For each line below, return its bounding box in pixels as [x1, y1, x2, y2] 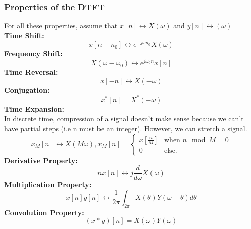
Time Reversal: [4, 67, 58, 78]
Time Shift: [4, 30, 44, 40]
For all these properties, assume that [4, 20, 118, 31]
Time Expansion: [4, 103, 64, 114]
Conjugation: [4, 84, 50, 95]
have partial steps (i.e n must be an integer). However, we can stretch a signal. [4, 123, 247, 134]
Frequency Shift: [4, 48, 63, 59]
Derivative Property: [4, 155, 78, 165]
